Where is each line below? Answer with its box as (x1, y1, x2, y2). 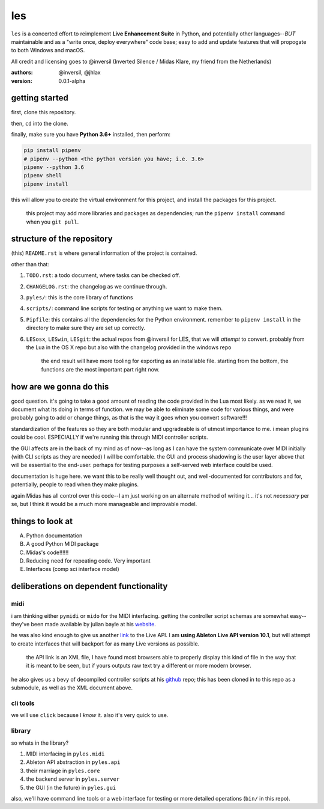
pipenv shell (23, 172, 62, 179)
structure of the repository (11, 234, 113, 244)
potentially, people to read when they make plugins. (11, 481, 139, 488)
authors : (11, 69, 33, 76)
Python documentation (26, 532, 83, 539)
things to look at (11, 516, 73, 526)
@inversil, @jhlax (58, 69, 101, 76)
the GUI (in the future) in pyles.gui (26, 784, 116, 791)
